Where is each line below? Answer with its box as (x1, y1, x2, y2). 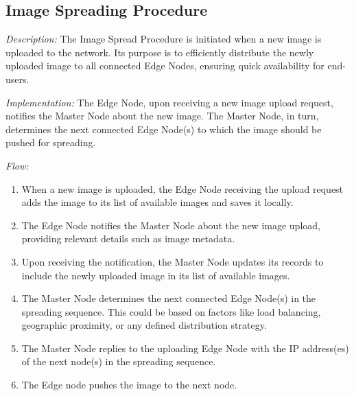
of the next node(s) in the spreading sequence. (21, 354, 216, 369)
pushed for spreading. (5, 135, 96, 150)
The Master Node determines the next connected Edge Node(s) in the (21, 291, 316, 305)
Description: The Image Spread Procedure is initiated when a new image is (5, 32, 322, 46)
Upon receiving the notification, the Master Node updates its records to (21, 254, 324, 268)
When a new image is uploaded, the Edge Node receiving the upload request (21, 181, 344, 196)
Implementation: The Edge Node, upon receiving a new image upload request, (5, 95, 333, 109)
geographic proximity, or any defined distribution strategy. (21, 318, 267, 332)
